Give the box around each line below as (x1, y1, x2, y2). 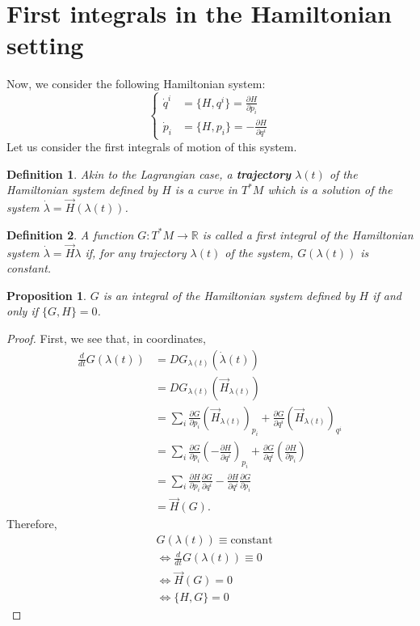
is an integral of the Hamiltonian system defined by (103, 286, 355, 303)
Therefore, (6, 515, 57, 532)
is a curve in (174, 181, 237, 198)
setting (6, 28, 84, 61)
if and (372, 286, 402, 303)
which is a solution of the (267, 181, 393, 198)
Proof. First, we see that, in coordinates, (6, 329, 206, 346)
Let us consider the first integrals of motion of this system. (6, 138, 297, 155)
